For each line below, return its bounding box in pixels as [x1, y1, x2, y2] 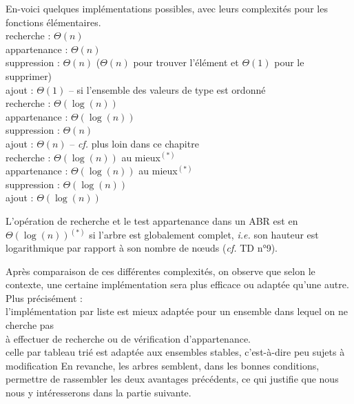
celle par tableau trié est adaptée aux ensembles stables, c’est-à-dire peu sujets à [6, 345, 345, 359]
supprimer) [6, 68, 52, 83]
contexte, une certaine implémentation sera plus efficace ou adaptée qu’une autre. [6, 277, 349, 292]
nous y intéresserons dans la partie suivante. [6, 385, 191, 400]
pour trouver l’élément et [133, 55, 239, 70]
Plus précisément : [6, 290, 83, 305]
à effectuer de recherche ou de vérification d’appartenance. [6, 331, 251, 345]
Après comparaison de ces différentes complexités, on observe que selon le [6, 263, 315, 278]
